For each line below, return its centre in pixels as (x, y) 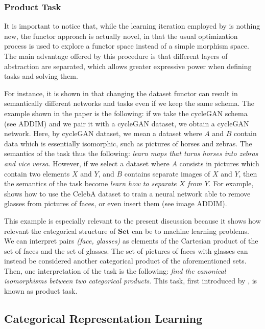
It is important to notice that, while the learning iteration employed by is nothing (132, 26)
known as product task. (41, 291)
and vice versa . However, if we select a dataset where (87, 163)
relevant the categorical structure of (60, 231)
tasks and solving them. (41, 76)
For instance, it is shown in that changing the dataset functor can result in (121, 93)
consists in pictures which (219, 163)
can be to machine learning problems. (190, 231)
